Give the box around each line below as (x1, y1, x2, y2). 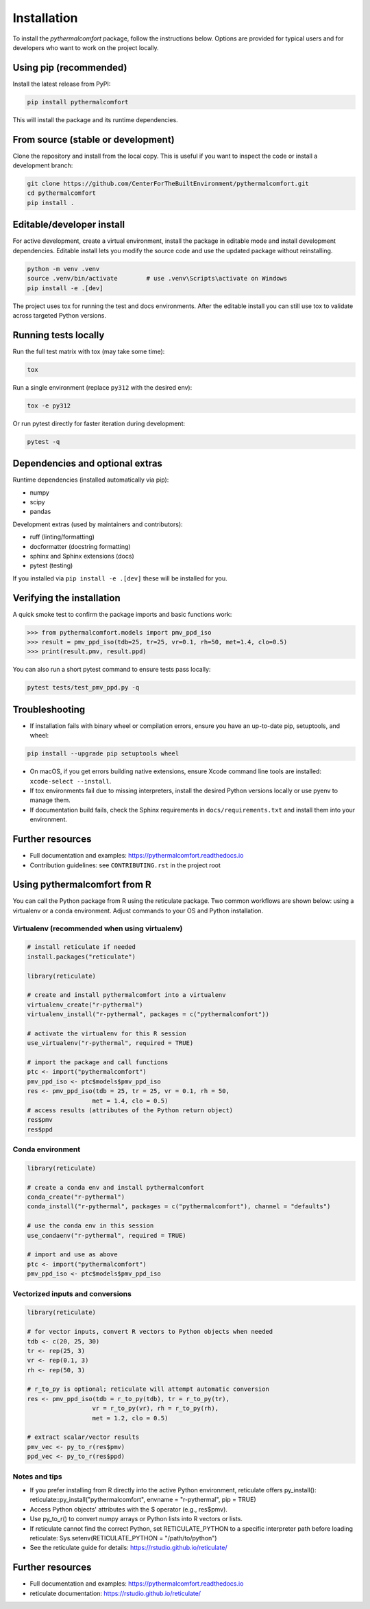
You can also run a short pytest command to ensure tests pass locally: (12, 666, 211, 674)
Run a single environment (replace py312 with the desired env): (12, 383, 193, 391)
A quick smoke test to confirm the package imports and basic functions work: (12, 610, 232, 618)
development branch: (12, 161, 73, 169)
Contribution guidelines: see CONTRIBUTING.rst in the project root (29, 861, 221, 869)
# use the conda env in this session (27, 1222, 154, 1230)
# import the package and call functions (27, 1059, 169, 1066)
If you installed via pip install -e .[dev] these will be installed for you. (12, 574, 227, 583)
